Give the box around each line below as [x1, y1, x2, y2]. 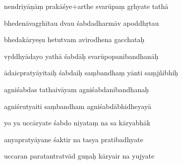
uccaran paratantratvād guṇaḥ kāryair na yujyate [4, 151, 155, 161]
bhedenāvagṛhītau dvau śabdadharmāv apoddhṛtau [4, 17, 159, 28]
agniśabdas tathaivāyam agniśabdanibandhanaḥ [4, 84, 149, 94]
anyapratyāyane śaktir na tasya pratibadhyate [4, 134, 143, 144]
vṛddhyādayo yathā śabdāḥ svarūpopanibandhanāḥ [4, 51, 159, 61]
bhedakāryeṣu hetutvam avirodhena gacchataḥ [4, 34, 145, 45]
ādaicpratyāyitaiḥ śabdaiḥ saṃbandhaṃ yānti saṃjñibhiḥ [4, 67, 179, 78]
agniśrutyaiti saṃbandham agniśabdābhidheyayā [4, 101, 152, 111]
